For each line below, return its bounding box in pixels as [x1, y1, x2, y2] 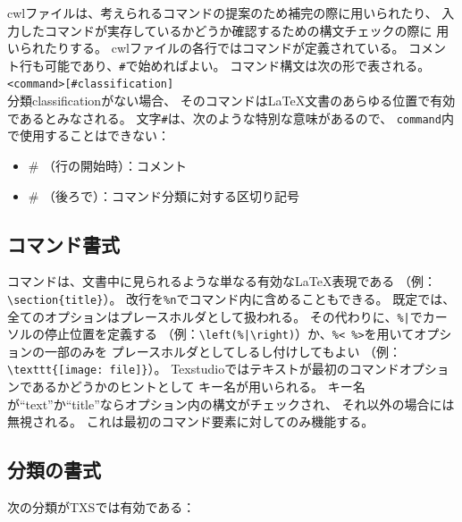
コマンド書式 [7, 230, 120, 257]
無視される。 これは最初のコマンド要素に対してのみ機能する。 [7, 412, 374, 431]
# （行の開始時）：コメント [28, 156, 188, 174]
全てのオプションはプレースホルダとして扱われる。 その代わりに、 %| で [7, 307, 423, 325]
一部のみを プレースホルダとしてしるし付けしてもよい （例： [44, 341, 402, 360]
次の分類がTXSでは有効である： [7, 498, 196, 517]
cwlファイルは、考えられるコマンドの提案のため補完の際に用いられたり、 [7, 4, 438, 21]
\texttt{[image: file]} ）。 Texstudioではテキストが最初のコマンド [7, 359, 399, 378]
